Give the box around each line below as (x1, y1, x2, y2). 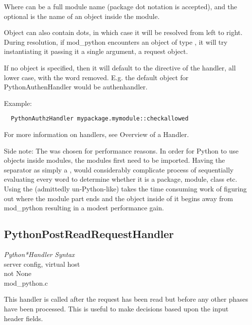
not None (4, 268, 32, 278)
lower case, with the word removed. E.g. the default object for (4, 72, 189, 82)
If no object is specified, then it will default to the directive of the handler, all (4, 62, 236, 72)
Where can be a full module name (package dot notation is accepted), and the (4, 1, 237, 11)
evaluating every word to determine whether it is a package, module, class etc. (4, 174, 237, 184)
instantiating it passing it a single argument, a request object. (4, 46, 188, 56)
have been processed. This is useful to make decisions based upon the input (4, 303, 229, 313)
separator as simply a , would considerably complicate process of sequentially (4, 164, 234, 174)
